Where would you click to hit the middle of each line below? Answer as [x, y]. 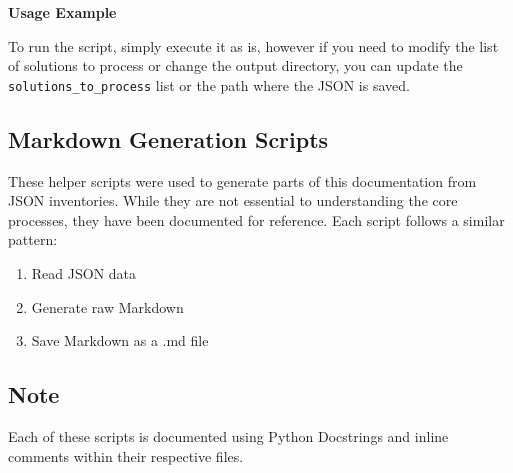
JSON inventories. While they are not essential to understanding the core [233, 200]
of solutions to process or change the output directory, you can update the [235, 65]
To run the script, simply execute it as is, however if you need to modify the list [253, 45]
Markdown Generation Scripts [168, 138]
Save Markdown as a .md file [120, 340]
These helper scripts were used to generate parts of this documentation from [242, 180]
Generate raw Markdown [107, 306]
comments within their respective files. [126, 455]
